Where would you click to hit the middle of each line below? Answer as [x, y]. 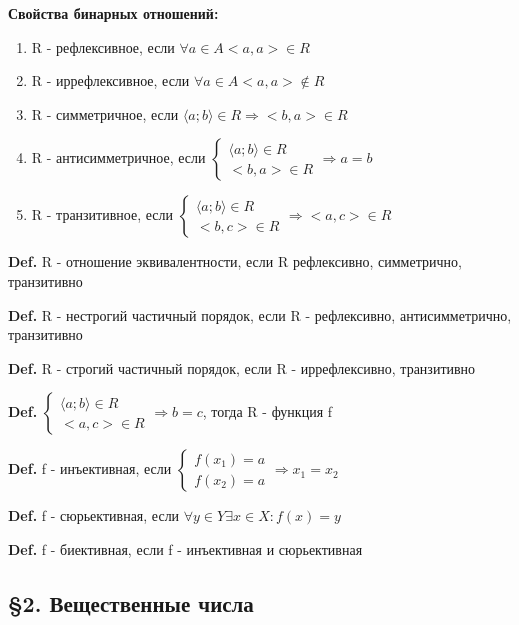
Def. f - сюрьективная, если [94, 515]
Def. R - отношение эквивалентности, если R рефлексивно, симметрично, [235, 261]
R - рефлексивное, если [103, 46]
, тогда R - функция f [267, 411]
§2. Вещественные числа [131, 602]
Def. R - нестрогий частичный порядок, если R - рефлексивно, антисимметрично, [260, 314]
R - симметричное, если [105, 113]
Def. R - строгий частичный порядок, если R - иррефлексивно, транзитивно [242, 367]
